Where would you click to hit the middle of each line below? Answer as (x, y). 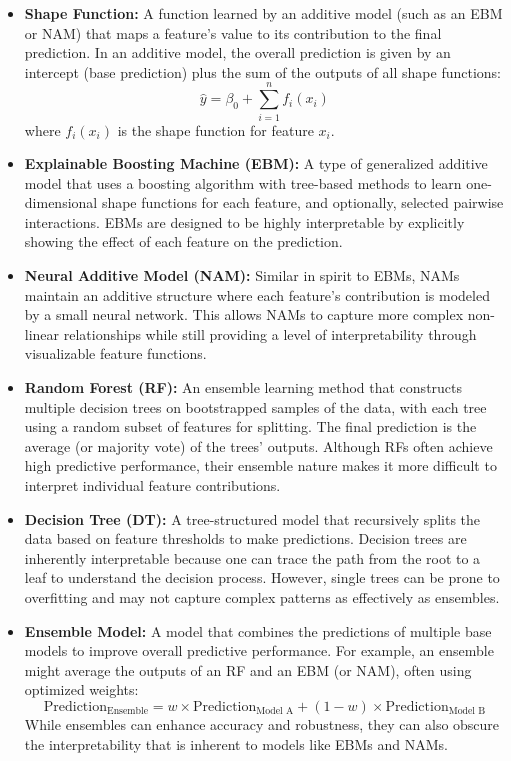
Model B (467, 711)
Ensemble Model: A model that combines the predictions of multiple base (258, 630)
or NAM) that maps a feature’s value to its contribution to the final (233, 32)
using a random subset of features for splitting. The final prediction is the (250, 426)
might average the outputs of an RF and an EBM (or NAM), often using (248, 669)
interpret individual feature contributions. (152, 485)
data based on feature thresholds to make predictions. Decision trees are (245, 538)
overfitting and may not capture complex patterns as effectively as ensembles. (262, 596)
